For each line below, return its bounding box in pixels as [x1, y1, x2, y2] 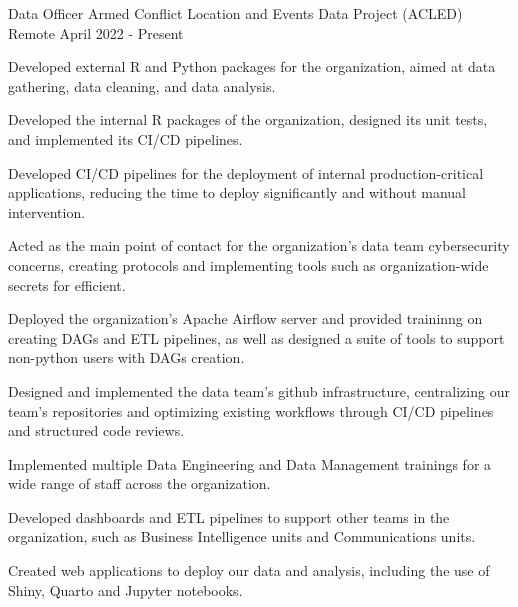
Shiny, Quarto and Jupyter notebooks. [8, 579, 243, 600]
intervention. [8, 201, 86, 222]
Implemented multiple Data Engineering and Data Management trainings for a [8, 453, 492, 474]
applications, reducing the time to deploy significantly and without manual [8, 182, 466, 203]
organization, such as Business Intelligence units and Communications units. [8, 526, 476, 547]
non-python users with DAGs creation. [8, 347, 245, 368]
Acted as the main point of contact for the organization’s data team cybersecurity [8, 235, 510, 256]
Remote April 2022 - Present [8, 22, 184, 43]
